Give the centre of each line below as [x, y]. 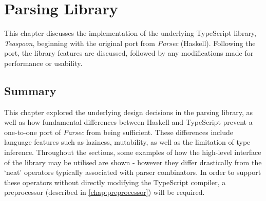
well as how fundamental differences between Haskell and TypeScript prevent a [128, 122]
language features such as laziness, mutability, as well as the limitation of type [127, 142]
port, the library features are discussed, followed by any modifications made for [129, 53]
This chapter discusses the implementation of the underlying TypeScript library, [130, 33]
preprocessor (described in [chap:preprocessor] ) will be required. [104, 192]
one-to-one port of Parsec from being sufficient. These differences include [119, 132]
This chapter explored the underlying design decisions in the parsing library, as [129, 112]
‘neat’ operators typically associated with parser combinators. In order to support [133, 172]
